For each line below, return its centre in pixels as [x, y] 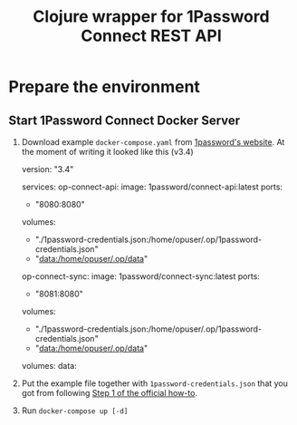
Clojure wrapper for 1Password [151, 17]
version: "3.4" [48, 169]
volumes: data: [49, 366]
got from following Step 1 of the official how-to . [110, 393]
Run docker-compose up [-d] [75, 411]
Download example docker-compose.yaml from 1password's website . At [153, 142]
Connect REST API [151, 36]
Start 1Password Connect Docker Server [125, 120]
